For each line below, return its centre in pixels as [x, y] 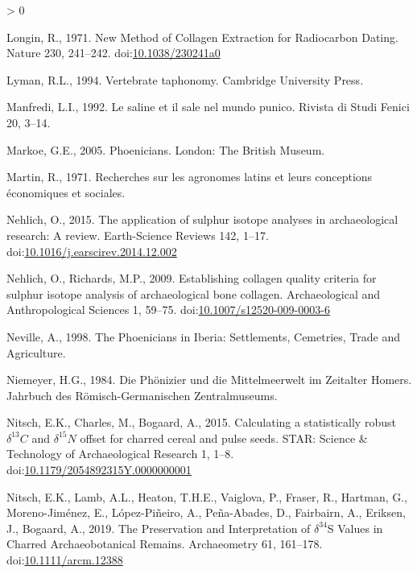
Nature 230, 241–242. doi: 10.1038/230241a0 [114, 53]
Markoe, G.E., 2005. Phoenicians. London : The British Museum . [166, 149]
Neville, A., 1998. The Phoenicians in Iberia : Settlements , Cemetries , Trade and [204, 336]
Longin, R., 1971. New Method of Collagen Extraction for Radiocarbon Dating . [202, 37]
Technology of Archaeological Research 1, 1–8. [120, 454]
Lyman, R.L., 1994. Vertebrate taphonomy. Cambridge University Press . [185, 79]
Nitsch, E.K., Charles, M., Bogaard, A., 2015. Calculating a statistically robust [201, 422]
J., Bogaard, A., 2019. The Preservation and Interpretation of [159, 528]
